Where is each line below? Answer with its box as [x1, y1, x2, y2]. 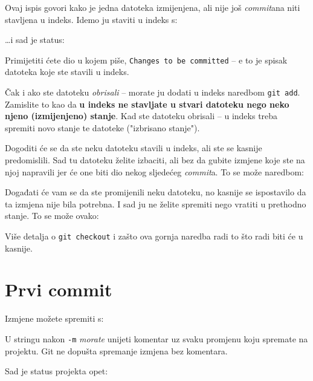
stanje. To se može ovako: [5, 209, 99, 222]
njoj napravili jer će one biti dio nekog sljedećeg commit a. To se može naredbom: [5, 165, 304, 178]
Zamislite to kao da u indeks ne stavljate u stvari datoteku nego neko [5, 97, 289, 110]
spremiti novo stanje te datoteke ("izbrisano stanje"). [5, 121, 200, 134]
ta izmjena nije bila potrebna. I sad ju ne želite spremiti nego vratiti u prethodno [5, 197, 306, 210]
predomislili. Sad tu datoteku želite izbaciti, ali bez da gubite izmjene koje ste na [5, 154, 305, 166]
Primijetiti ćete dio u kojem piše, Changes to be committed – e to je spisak [5, 53, 288, 66]
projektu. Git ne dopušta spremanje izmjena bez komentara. [5, 344, 228, 357]
